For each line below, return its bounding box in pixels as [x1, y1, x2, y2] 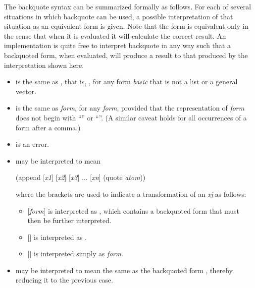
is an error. [15, 139, 49, 149]
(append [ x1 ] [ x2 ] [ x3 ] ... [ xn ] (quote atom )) [15, 172, 146, 182]
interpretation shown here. [4, 59, 84, 70]
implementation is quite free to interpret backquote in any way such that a [4, 40, 231, 51]
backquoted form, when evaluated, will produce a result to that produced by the [4, 50, 248, 60]
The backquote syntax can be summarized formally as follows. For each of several [4, 1, 251, 11]
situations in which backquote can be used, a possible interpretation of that [4, 11, 233, 21]
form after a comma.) [15, 122, 81, 132]
